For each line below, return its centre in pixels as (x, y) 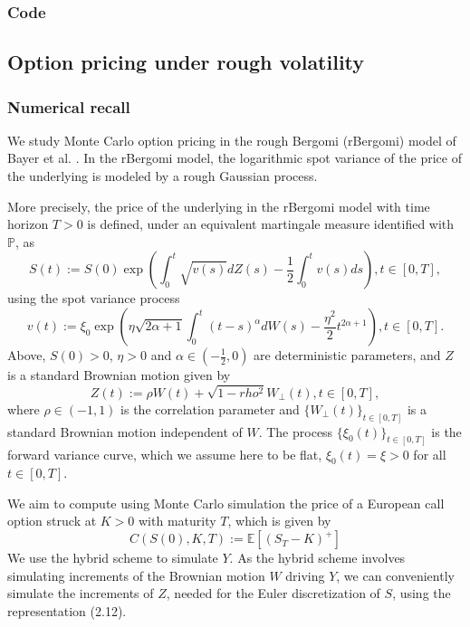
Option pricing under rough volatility (186, 62)
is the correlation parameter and (210, 408)
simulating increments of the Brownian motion (136, 575)
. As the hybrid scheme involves (317, 558)
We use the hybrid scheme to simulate (113, 558)
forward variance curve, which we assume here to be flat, (165, 454)
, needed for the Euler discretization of (273, 593)
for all (430, 454)
